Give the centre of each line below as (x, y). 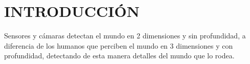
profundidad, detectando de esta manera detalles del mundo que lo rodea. (119, 56)
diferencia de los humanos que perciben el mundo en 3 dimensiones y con (119, 45)
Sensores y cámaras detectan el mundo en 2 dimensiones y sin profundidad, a (125, 36)
